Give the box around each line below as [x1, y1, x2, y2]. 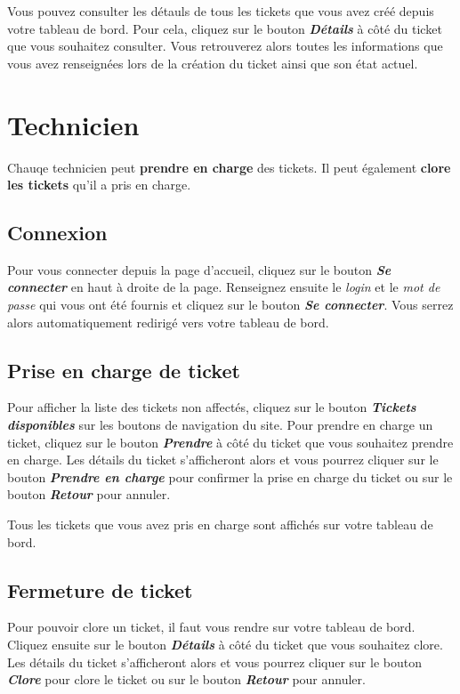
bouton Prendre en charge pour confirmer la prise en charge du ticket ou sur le [7, 467, 453, 486]
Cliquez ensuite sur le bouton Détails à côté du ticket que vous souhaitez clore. [7, 635, 443, 654]
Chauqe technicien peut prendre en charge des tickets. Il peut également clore [7, 157, 451, 176]
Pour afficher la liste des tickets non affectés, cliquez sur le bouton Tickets [7, 398, 416, 416]
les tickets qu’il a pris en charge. [7, 175, 191, 194]
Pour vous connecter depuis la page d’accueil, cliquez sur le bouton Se [7, 260, 391, 278]
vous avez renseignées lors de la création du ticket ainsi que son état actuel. [7, 53, 418, 72]
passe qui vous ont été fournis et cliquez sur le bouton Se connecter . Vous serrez [7, 295, 454, 314]
